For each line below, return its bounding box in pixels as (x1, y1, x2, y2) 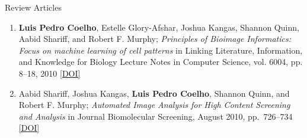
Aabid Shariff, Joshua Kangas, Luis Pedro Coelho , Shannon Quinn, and (18, 87, 290, 99)
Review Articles (5, 1, 62, 13)
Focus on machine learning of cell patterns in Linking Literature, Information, (18, 44, 303, 56)
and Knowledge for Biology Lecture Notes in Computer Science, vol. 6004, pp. (18, 55, 303, 68)
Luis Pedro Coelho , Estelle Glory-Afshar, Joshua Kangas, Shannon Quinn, (18, 21, 299, 33)
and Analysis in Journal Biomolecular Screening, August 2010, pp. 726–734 (18, 110, 293, 122)
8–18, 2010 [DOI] (18, 67, 81, 79)
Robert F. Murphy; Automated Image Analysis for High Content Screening (18, 98, 290, 111)
